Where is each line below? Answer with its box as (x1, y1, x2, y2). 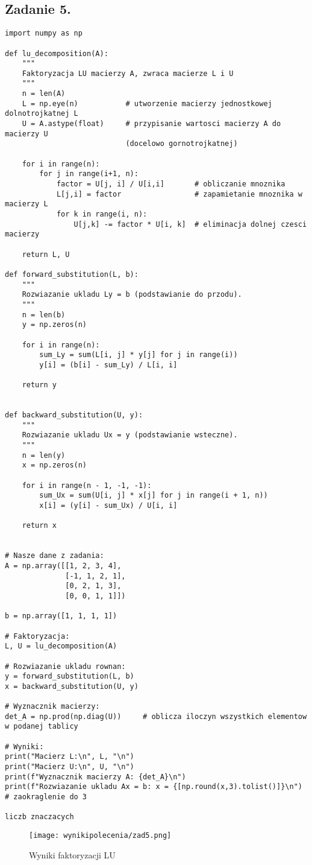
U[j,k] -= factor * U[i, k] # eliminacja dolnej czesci (73, 220, 307, 229)
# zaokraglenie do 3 (5, 793, 87, 802)
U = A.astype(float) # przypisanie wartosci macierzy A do (22, 119, 281, 128)
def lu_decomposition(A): (5, 49, 108, 58)
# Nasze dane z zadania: (5, 551, 104, 560)
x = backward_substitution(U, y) (5, 682, 139, 691)
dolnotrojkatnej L (5, 109, 78, 118)
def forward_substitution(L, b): (5, 270, 139, 279)
